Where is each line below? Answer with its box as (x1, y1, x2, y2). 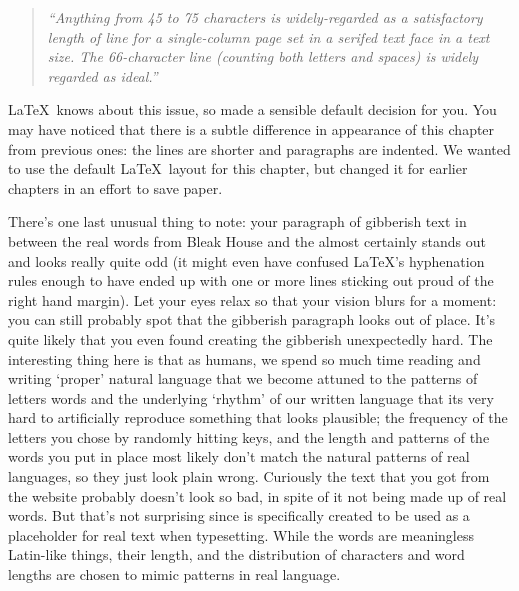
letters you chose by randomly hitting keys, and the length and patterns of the (8, 426, 490, 447)
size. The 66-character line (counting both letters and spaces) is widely (47, 46, 479, 67)
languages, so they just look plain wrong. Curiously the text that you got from (8, 466, 490, 487)
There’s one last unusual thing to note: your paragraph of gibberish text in (8, 211, 467, 232)
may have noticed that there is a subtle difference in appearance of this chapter (8, 118, 495, 139)
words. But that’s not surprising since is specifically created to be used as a (8, 505, 470, 526)
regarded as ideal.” (47, 65, 158, 86)
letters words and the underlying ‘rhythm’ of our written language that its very (8, 387, 494, 408)
